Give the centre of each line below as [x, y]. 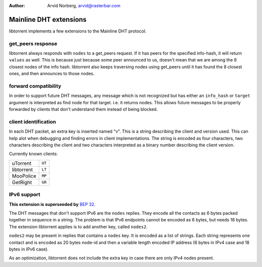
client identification [33, 122]
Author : [17, 6]
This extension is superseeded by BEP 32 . [52, 204]
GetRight [22, 182]
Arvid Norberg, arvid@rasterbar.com [84, 6]
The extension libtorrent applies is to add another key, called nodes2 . [78, 227]
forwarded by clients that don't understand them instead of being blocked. [83, 110]
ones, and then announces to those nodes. [52, 74]
